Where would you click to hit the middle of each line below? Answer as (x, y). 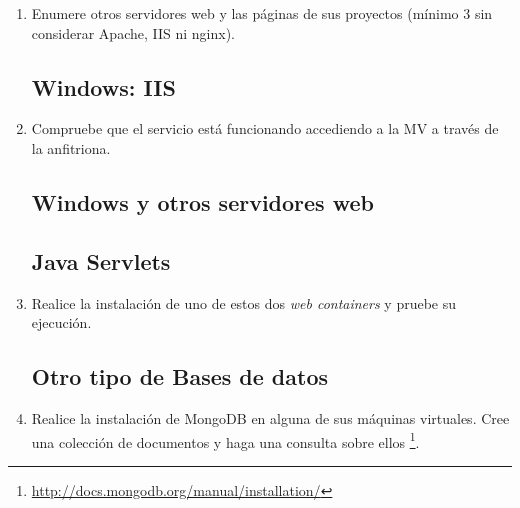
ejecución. (61, 322)
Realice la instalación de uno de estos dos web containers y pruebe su (244, 302)
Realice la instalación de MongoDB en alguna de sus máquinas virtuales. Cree (270, 417)
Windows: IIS (103, 86)
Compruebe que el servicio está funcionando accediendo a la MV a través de (265, 128)
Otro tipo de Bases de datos (180, 376)
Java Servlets (101, 260)
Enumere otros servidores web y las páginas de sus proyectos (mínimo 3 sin (262, 13)
